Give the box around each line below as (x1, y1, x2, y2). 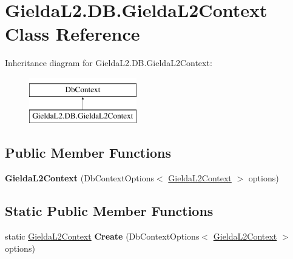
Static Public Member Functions (5, 201, 214, 220)
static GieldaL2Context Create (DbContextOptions (5, 230, 200, 243)
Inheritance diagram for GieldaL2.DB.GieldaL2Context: (5, 56, 212, 69)
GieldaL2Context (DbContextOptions (5, 172, 154, 184)
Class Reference (5, 21, 140, 46)
